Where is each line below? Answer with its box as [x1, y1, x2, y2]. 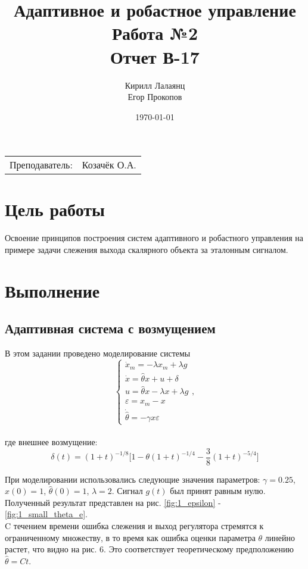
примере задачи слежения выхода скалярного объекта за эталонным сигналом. [5, 243, 288, 255]
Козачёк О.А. [82, 158, 136, 172]
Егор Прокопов [127, 90, 182, 103]
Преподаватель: [10, 158, 73, 172]
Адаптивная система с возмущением [5, 319, 216, 337]
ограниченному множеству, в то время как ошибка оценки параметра [5, 531, 256, 543]
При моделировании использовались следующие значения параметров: [5, 473, 260, 485]
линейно [265, 531, 295, 543]
